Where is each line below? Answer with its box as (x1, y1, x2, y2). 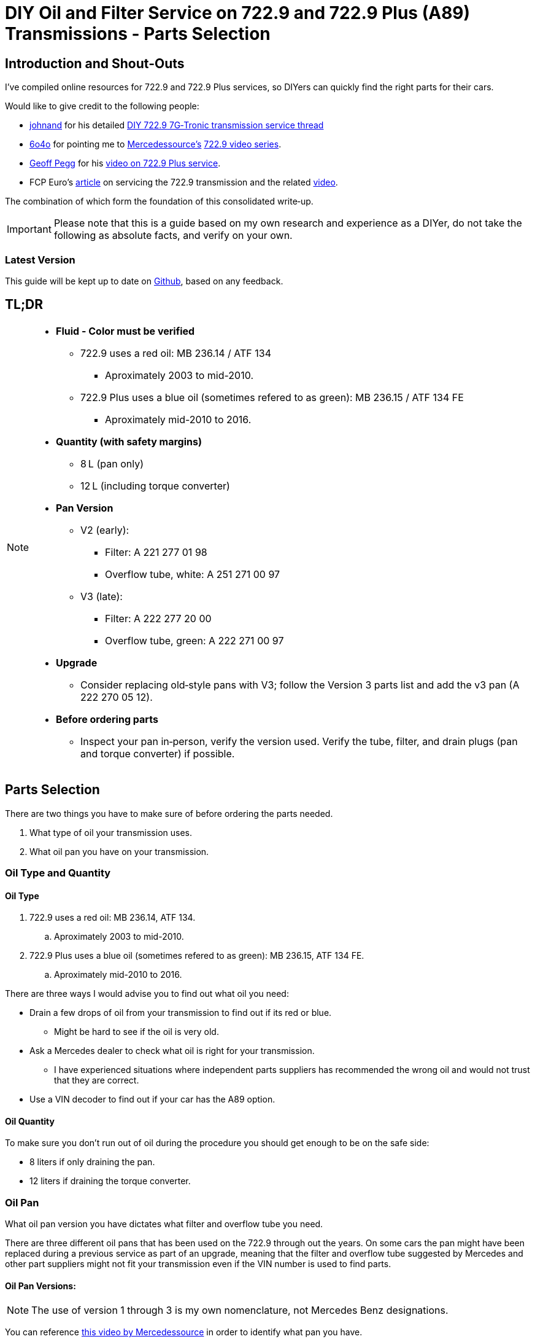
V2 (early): (80, 523, 129, 536)
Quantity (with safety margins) (56, 435, 202, 448)
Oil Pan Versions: (5, 1280, 76, 1291)
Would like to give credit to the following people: (5, 101, 199, 112)
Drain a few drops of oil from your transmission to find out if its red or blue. (29, 1007, 332, 1018)
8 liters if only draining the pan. (29, 1157, 155, 1168)
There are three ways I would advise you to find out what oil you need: (5, 988, 289, 999)
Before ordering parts (56, 712, 158, 725)
